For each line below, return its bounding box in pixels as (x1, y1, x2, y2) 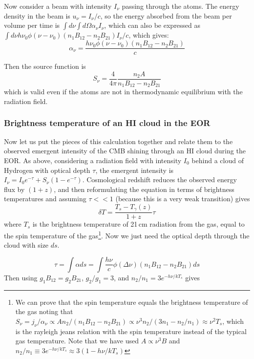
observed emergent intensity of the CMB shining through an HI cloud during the (4, 146, 246, 156)
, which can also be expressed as (104, 20, 201, 30)
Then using (4, 272, 38, 282)
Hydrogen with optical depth (4, 165, 90, 175)
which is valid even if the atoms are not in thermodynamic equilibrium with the (4, 86, 243, 97)
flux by (4, 184, 25, 194)
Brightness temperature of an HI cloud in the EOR (4, 117, 211, 129)
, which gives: (128, 30, 169, 40)
